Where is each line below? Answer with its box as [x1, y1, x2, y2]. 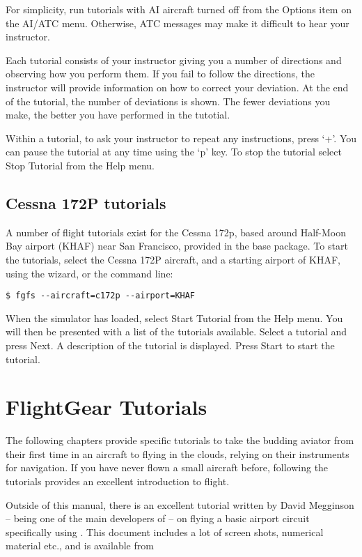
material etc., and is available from [6, 538, 154, 553]
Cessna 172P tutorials [6, 192, 166, 213]
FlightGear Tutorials [6, 392, 207, 421]
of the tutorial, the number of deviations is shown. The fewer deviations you [6, 93, 331, 108]
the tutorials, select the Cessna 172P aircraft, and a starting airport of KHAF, [6, 252, 340, 266]
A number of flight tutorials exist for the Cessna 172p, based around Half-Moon [6, 224, 347, 239]
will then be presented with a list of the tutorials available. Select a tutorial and [6, 324, 347, 339]
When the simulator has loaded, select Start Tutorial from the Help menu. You [6, 310, 343, 325]
